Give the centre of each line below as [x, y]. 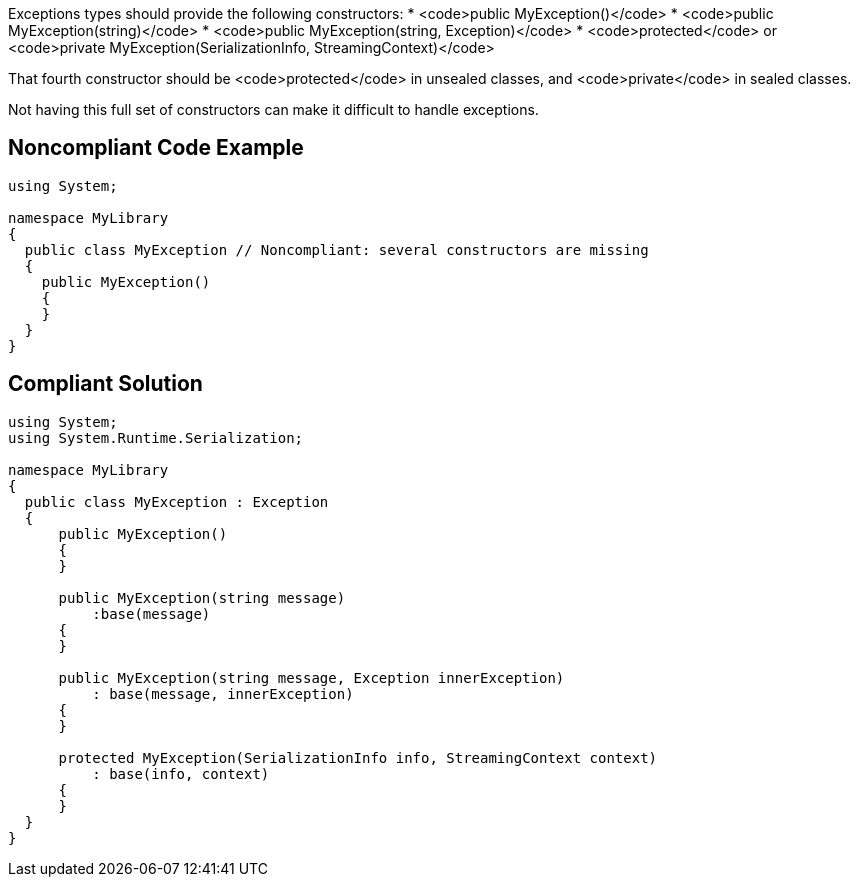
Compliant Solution [105, 384]
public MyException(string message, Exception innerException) [311, 677]
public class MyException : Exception [176, 501]
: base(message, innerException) [223, 693]
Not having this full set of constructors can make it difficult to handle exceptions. [273, 109]
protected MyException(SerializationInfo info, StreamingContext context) [358, 757]
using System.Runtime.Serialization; [156, 437]
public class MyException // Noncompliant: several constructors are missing [336, 249]
